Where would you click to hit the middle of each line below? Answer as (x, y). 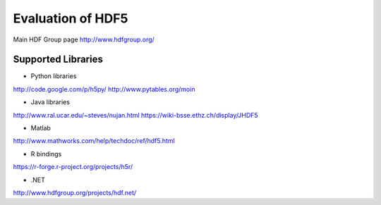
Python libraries (54, 76)
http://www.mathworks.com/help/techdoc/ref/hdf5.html (94, 141)
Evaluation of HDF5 (71, 18)
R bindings (46, 154)
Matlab (41, 128)
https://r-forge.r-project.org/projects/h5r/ (73, 167)
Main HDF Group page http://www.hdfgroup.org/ (84, 39)
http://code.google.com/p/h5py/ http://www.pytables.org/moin (104, 89)
